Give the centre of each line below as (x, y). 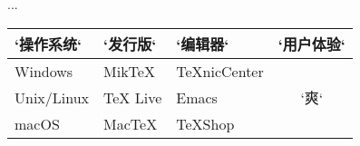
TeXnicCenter (220, 71)
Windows (44, 71)
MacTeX (131, 123)
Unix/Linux (52, 97)
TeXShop (205, 123)
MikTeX (129, 71)
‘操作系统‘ (49, 44)
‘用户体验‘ (311, 44)
